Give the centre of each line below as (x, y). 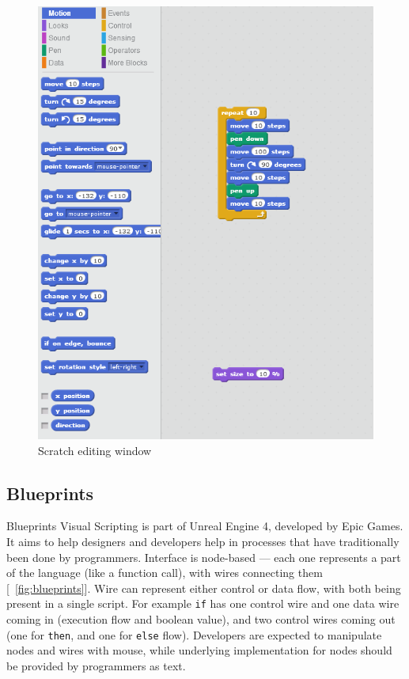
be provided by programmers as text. (96, 665)
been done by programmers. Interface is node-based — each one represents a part (204, 557)
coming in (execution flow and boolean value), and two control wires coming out (201, 618)
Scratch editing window (95, 450)
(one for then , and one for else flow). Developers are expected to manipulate (194, 634)
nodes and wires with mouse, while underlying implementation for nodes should (199, 650)
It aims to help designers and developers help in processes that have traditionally (203, 541)
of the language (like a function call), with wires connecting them (165, 573)
